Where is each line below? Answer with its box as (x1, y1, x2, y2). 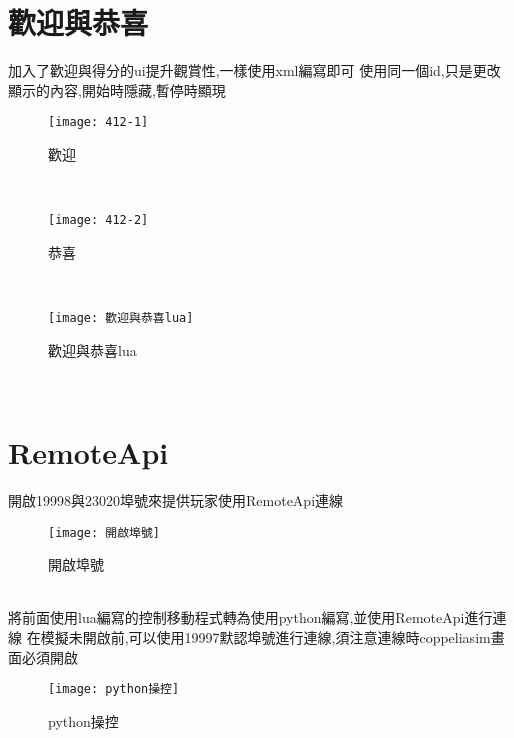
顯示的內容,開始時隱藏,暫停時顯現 (8, 79, 226, 100)
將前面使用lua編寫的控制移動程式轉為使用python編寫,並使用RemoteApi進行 (8, 607, 493, 628)
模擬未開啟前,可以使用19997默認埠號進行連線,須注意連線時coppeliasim (40, 627, 491, 647)
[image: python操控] (48, 682, 180, 697)
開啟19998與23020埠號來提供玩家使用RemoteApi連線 (8, 489, 344, 510)
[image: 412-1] (48, 115, 149, 130)
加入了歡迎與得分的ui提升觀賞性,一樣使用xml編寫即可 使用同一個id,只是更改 (8, 60, 501, 81)
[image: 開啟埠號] (48, 525, 160, 540)
